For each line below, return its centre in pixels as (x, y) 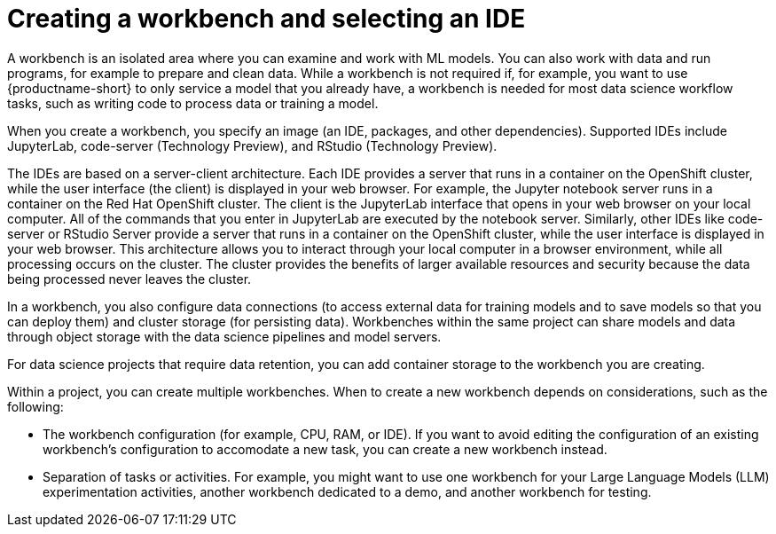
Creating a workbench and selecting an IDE (267, 19)
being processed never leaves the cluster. (129, 279)
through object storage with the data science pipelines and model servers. (224, 336)
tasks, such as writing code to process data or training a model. (193, 103)
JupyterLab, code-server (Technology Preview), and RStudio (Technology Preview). (252, 145)
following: (35, 406)
